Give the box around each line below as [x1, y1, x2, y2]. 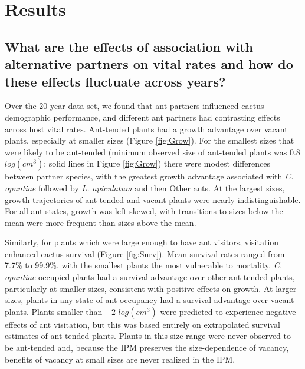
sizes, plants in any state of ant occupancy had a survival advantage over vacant [5, 294, 294, 306]
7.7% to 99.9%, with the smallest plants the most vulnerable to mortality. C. [5, 259, 283, 271]
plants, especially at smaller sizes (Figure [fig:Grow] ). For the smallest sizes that [5, 134, 294, 147]
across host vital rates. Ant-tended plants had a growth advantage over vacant [5, 122, 288, 135]
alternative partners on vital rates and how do [5, 55, 293, 73]
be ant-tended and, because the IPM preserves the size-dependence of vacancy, [5, 341, 289, 354]
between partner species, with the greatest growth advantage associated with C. [5, 170, 294, 182]
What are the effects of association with [5, 37, 253, 55]
